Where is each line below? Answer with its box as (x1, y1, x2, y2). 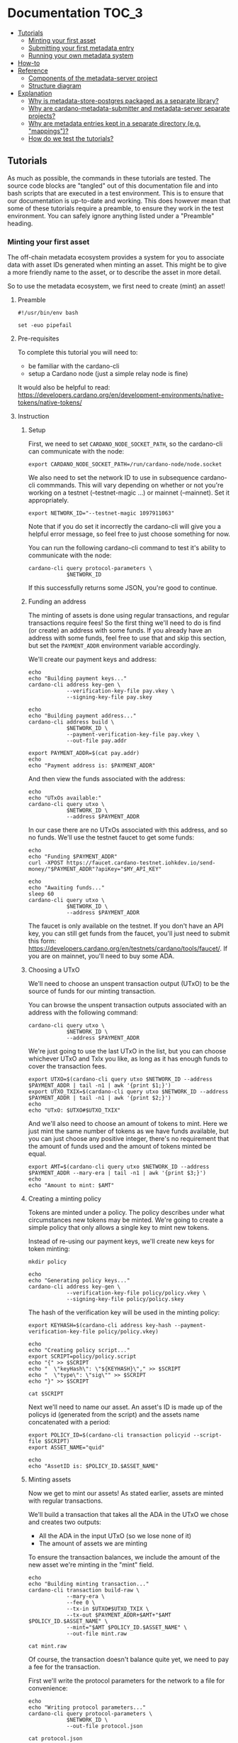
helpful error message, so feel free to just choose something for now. (28, 530, 230, 538)
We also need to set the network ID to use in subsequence (28, 473, 199, 482)
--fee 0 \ (66, 1599, 96, 1607)
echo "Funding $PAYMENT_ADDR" (28, 853, 118, 861)
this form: (28, 937, 57, 945)
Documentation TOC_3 (7, 5, 143, 21)
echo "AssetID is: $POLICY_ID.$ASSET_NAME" (28, 1463, 159, 1470)
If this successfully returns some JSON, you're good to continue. (28, 584, 217, 592)
